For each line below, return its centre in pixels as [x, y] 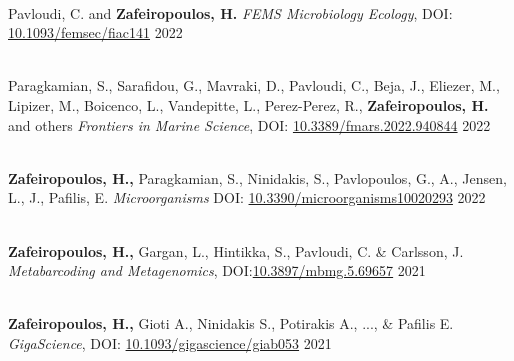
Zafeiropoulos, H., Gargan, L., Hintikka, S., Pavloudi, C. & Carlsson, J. [236, 250]
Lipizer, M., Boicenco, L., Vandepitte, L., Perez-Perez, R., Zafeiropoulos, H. [248, 104]
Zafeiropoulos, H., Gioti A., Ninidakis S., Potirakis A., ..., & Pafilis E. [231, 323]
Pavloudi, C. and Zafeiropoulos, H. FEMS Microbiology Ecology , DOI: [230, 12]
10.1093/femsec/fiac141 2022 [95, 32]
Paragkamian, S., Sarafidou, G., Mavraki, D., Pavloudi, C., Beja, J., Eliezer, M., [254, 85]
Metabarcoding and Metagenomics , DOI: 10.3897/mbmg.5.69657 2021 [217, 270]
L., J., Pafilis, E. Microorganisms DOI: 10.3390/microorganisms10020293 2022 [247, 197]
